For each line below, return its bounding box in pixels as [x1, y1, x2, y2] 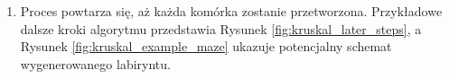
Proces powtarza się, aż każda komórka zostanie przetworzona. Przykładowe [20, 2, 443, 20]
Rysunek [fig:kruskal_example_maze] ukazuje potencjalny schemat [20, 37, 392, 56]
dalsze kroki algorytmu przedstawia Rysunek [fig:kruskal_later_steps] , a [20, 19, 422, 38]
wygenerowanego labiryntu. [20, 54, 171, 73]
